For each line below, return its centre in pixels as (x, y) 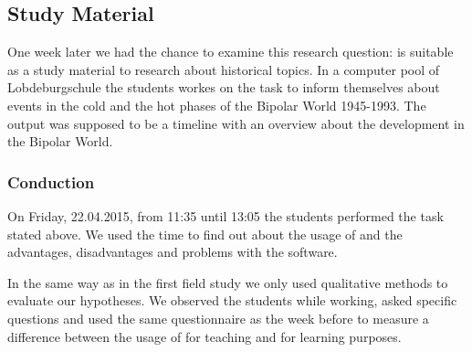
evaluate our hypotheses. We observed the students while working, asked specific (232, 300)
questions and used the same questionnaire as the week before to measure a (218, 318)
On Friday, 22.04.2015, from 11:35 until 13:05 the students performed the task (226, 215)
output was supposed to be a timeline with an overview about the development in (236, 123)
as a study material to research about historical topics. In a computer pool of (224, 69)
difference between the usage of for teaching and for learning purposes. (205, 336)
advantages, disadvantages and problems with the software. (173, 252)
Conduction (51, 181)
